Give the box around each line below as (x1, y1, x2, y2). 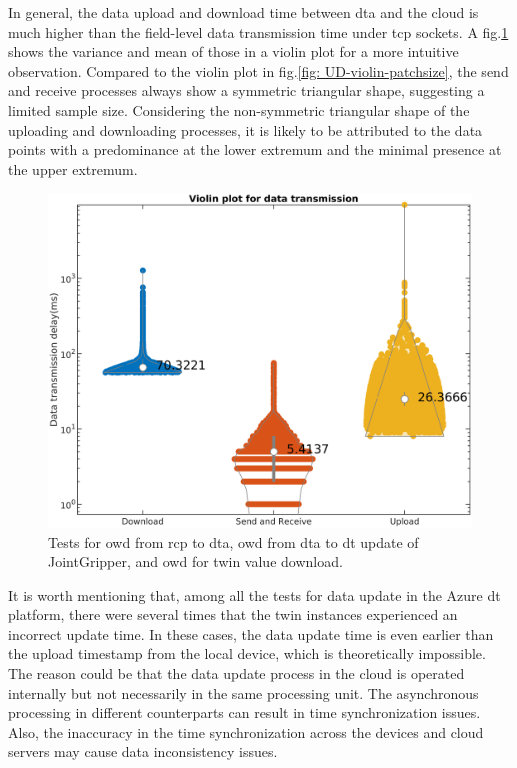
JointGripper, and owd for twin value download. (48, 551, 343, 572)
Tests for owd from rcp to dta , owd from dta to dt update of (48, 531, 419, 552)
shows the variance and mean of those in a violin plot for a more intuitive (8, 41, 459, 62)
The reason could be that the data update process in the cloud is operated (8, 663, 465, 684)
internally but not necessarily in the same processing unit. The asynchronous (8, 682, 479, 703)
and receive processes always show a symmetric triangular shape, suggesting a (8, 80, 485, 101)
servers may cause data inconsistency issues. (8, 741, 278, 762)
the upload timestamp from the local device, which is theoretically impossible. (8, 643, 486, 664)
